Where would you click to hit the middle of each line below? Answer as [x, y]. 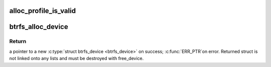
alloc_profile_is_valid [43, 11]
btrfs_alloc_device [39, 27]
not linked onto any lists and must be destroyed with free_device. [77, 58]
